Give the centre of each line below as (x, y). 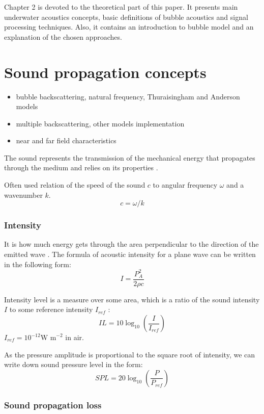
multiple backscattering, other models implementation (100, 123)
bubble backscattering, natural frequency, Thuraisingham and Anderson (128, 96)
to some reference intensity (51, 309)
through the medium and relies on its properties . (81, 167)
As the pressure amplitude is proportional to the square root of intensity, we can (130, 354)
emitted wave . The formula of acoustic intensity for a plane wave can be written (130, 254)
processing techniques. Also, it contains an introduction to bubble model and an (129, 27)
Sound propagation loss (53, 405)
